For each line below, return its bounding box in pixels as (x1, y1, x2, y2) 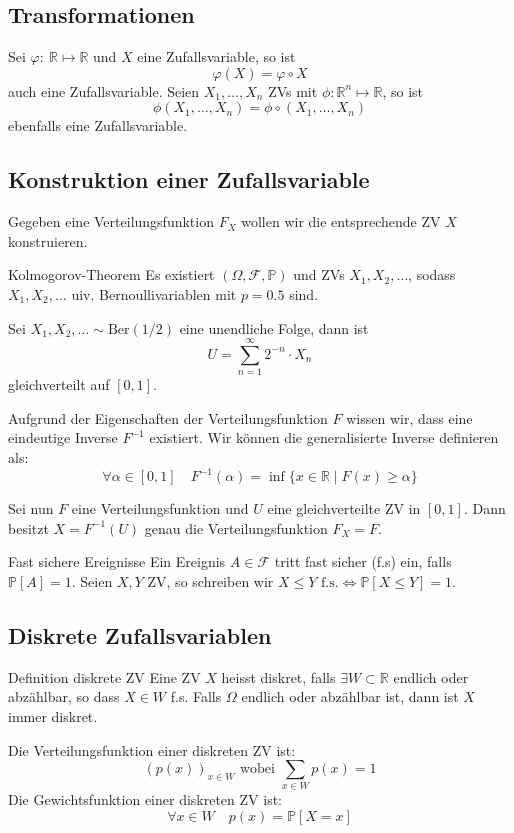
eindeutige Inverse (8, 427, 118, 448)
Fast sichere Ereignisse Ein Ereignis (8, 551, 226, 572)
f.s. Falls (170, 686, 222, 707)
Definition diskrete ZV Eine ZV (8, 666, 201, 687)
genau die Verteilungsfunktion (144, 517, 328, 538)
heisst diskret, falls (221, 666, 336, 687)
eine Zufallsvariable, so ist (137, 46, 296, 67)
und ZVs (293, 264, 345, 285)
